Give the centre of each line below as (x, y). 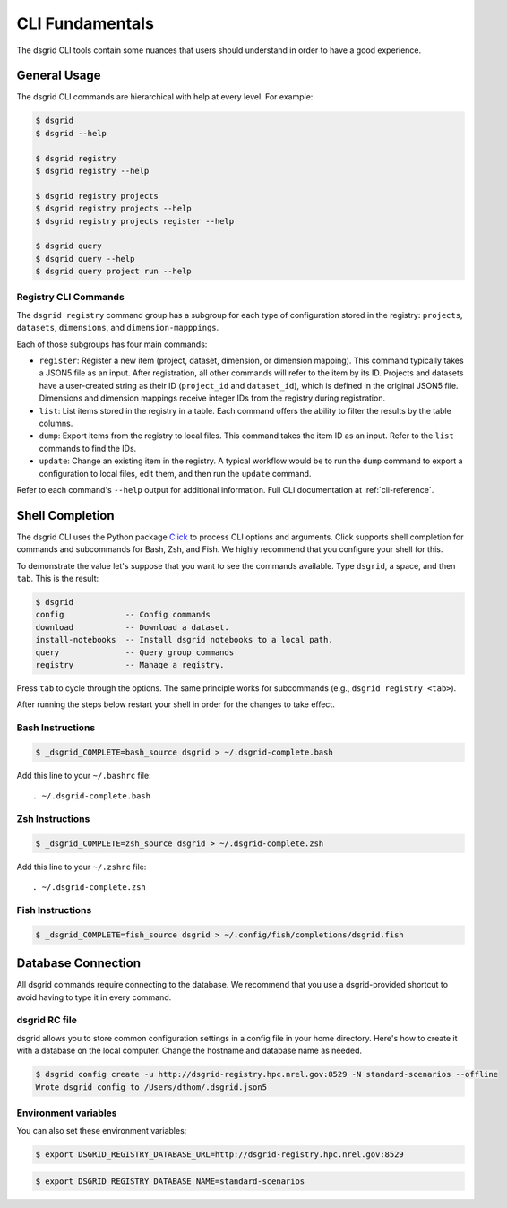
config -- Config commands (123, 615)
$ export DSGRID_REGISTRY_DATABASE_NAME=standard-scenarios (170, 1181)
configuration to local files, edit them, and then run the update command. (175, 473)
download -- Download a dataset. (133, 627)
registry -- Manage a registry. (130, 664)
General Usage (59, 76)
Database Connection (78, 963)
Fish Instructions (54, 910)
